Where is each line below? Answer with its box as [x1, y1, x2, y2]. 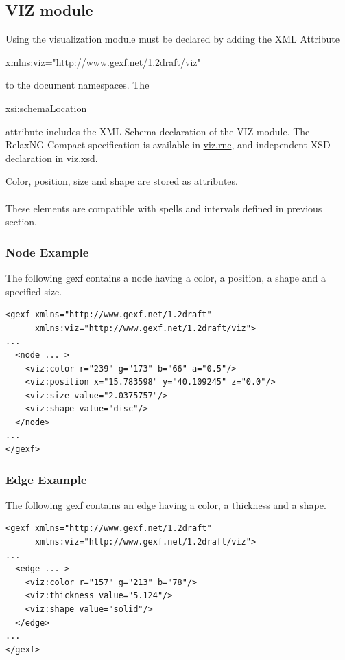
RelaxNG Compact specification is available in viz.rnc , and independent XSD [5, 137, 331, 152]
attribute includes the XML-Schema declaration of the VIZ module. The [5, 124, 310, 138]
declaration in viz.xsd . [5, 150, 98, 165]
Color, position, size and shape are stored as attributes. [5, 174, 238, 188]
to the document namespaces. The [5, 78, 150, 92]
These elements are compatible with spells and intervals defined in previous [5, 201, 322, 215]
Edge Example [5, 470, 87, 488]
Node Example [5, 243, 89, 260]
